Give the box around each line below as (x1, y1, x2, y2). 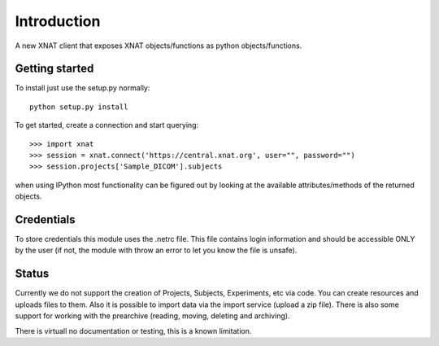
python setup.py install (29, 102, 128, 112)
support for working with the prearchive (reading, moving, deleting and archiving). (15, 311, 290, 321)
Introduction (15, 12, 101, 30)
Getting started (15, 62, 94, 76)
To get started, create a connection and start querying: (15, 120, 199, 130)
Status (15, 267, 50, 281)
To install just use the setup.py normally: (15, 83, 150, 93)
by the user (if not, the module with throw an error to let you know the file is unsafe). (15, 245, 298, 256)
